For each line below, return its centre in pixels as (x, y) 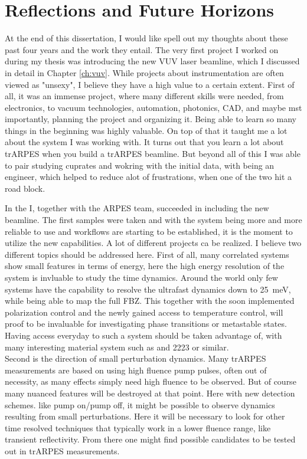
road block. (25, 188)
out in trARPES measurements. (62, 450)
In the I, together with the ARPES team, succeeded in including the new (137, 208)
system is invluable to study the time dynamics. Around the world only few (141, 277)
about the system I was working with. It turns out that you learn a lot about (144, 142)
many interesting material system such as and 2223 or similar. (117, 347)
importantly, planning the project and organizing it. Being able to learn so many (151, 119)
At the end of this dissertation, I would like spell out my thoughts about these (146, 38)
